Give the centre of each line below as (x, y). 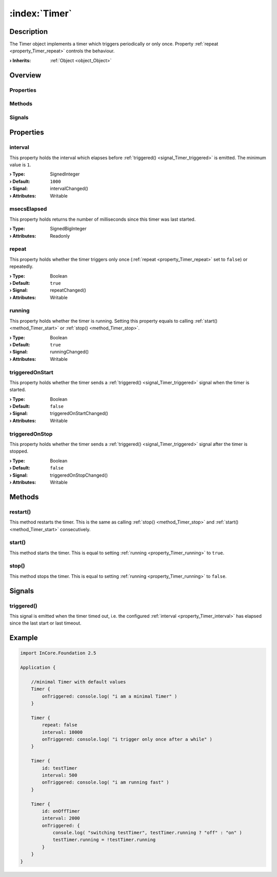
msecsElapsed (28, 209)
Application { (38, 668)
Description (29, 32)
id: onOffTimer (61, 811)
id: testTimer (60, 768)
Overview (25, 75)
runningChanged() (70, 352)
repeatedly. (21, 266)
